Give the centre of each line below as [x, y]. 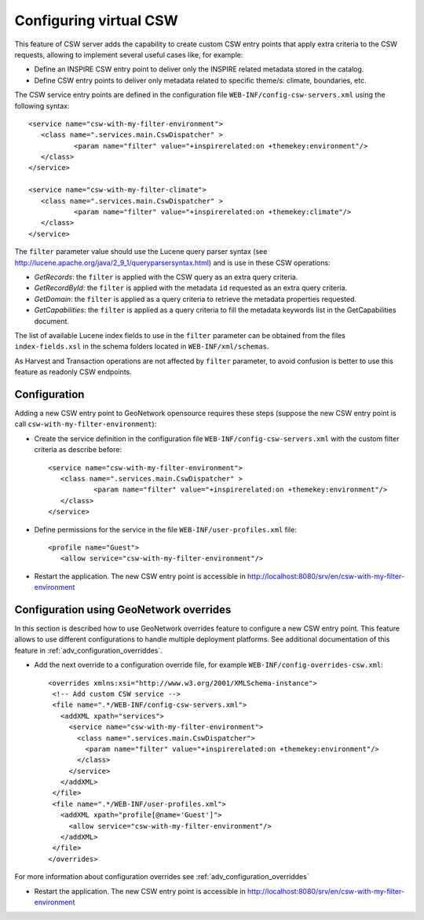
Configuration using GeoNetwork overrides [123, 609]
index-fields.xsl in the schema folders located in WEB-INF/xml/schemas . [142, 347]
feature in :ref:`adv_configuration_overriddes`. [88, 650]
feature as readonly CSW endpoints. [73, 372]
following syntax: [42, 105]
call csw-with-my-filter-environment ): [86, 424]
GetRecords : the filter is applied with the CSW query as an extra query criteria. [166, 277]
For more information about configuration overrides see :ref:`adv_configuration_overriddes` [162, 877]
